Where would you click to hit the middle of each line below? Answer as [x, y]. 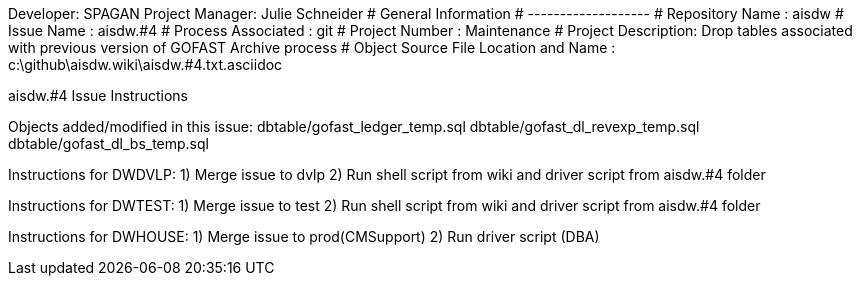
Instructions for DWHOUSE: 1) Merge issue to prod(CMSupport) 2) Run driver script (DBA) [304, 236]
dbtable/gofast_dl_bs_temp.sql [108, 143]
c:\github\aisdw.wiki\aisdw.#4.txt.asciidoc [145, 64]
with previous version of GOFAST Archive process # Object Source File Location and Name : [312, 47]
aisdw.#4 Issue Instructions [98, 95]
